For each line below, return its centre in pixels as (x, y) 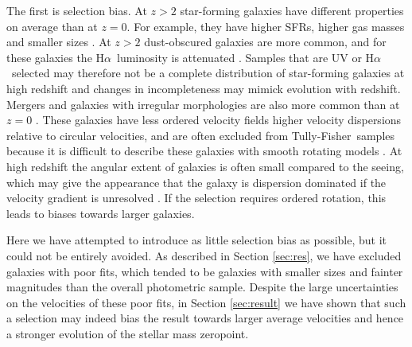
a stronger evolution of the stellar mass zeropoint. (128, 333)
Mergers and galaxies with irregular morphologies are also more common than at (203, 104)
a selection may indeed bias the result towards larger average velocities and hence (205, 318)
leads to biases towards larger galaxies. (101, 213)
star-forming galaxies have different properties (292, 10)
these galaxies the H (56, 57)
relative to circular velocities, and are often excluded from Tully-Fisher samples (201, 135)
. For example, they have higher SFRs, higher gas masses (266, 26)
